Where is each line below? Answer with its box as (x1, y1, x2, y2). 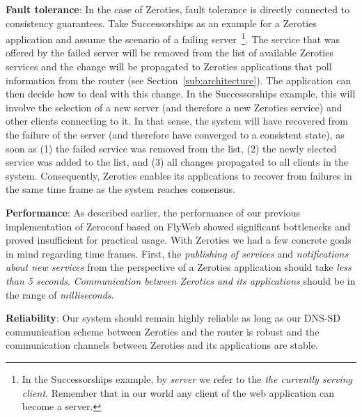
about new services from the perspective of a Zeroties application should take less (6, 260, 352, 274)
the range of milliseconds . (6, 287, 114, 301)
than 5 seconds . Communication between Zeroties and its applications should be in (6, 273, 356, 288)
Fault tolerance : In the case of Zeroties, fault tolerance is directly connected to (6, 2, 350, 16)
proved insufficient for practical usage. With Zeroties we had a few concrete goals (6, 233, 352, 247)
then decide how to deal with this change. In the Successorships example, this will (6, 86, 356, 101)
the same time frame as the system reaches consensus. (6, 182, 235, 196)
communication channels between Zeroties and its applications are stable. (6, 338, 318, 352)
